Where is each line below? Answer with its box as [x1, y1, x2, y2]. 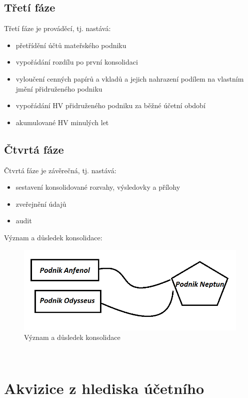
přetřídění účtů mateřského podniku [15, 40, 126, 50]
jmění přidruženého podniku [15, 83, 102, 94]
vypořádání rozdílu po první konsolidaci [15, 57, 138, 67]
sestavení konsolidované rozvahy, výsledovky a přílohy [15, 182, 180, 192]
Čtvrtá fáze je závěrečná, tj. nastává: [4, 165, 116, 175]
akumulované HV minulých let [15, 117, 109, 127]
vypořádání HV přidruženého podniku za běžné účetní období [15, 100, 205, 111]
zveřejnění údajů [15, 198, 66, 209]
